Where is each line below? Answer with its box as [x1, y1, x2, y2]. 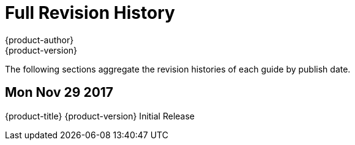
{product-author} [5, 34, 74, 45]
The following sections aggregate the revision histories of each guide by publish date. [5, 63, 351, 74]
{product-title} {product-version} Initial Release [5, 110, 195, 121]
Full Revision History [5, 2, 175, 23]
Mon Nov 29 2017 [5, 85, 114, 101]
